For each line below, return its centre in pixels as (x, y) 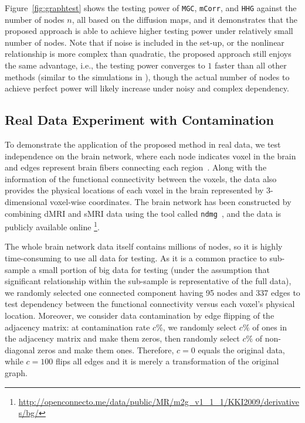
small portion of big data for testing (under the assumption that (155, 269)
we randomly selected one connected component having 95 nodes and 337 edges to (152, 292)
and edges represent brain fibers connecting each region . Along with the (136, 167)
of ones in (270, 327)
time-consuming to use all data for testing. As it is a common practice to (136, 258)
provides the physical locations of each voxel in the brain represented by (134, 190)
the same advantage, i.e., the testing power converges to (105, 65)
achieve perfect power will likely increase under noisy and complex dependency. (147, 88)
